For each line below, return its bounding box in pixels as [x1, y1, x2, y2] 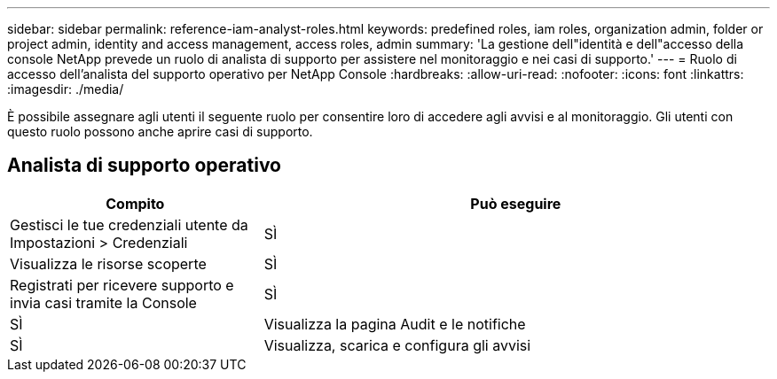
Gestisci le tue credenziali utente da [10, 215, 248, 234]
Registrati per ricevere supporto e [10, 275, 234, 294]
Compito [106, 194, 165, 213]
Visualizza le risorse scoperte [10, 254, 207, 273]
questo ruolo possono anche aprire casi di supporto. [7, 124, 313, 139]
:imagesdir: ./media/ [7, 81, 124, 97]
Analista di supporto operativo [7, 154, 281, 177]
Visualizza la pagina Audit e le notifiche [263, 314, 526, 333]
